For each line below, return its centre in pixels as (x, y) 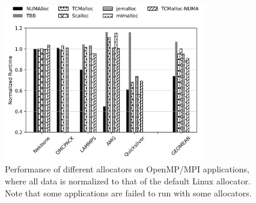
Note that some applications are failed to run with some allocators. (128, 192)
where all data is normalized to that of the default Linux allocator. (128, 181)
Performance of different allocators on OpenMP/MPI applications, (127, 169)
